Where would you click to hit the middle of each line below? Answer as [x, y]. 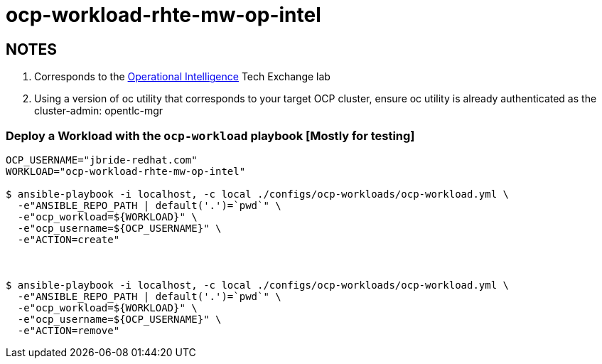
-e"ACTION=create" [69, 239]
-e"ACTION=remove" [69, 330]
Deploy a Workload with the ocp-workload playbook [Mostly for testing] [210, 135]
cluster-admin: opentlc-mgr [99, 111]
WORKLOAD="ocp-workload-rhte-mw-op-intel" [126, 171]
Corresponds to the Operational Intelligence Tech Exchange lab [182, 77]
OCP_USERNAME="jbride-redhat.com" [102, 160]
